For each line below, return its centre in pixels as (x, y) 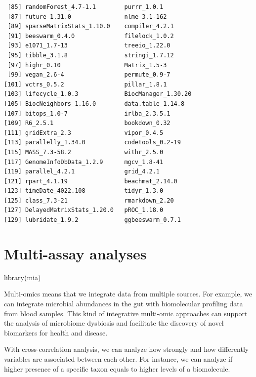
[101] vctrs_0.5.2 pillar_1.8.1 (85, 84)
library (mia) (22, 277)
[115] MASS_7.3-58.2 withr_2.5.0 (84, 152)
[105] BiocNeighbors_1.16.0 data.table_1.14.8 (94, 104)
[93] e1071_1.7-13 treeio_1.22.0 (89, 46)
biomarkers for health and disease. (56, 332)
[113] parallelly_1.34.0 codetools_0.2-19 (92, 143)
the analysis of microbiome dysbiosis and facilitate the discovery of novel (114, 323)
